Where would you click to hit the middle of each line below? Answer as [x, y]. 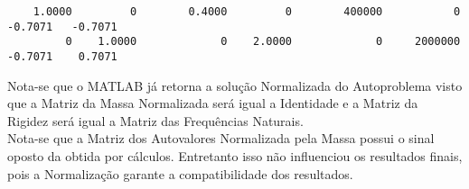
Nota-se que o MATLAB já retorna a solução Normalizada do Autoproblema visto [235, 85]
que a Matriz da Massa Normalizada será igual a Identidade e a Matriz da [213, 103]
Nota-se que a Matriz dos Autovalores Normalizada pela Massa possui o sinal [221, 138]
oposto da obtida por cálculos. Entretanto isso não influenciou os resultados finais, [235, 156]
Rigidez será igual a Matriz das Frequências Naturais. [155, 120]
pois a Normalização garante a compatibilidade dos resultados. [180, 173]
